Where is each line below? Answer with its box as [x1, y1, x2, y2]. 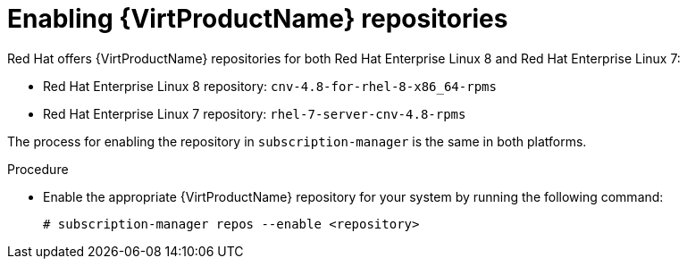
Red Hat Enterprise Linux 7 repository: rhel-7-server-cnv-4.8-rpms [43, 105, 466, 121]
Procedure [7, 161, 69, 177]
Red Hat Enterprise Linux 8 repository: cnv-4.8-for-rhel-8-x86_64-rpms [43, 78, 497, 94]
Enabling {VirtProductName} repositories [7, 4, 508, 34]
